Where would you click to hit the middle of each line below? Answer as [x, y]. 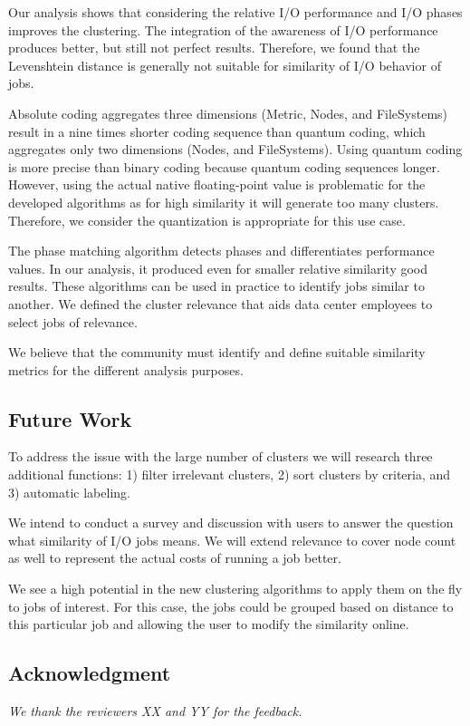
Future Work [70, 418]
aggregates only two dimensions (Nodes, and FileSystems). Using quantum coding [235, 149]
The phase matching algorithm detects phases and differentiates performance [221, 251]
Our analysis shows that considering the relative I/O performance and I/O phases [235, 12]
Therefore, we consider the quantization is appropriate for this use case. [207, 220]
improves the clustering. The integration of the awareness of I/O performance [223, 29]
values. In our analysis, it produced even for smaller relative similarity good [218, 268]
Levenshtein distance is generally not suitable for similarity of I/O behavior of [225, 65]
